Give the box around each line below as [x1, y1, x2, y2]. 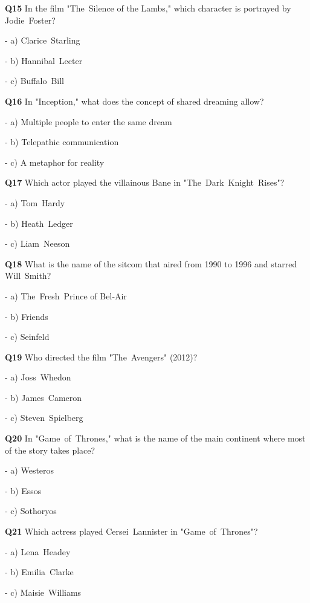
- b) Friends [5, 310, 48, 322]
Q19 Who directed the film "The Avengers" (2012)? [5, 350, 198, 363]
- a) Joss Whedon [5, 371, 71, 383]
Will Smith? [5, 269, 51, 282]
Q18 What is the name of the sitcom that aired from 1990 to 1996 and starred [5, 257, 297, 270]
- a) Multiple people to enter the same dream [5, 115, 172, 128]
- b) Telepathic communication [5, 135, 119, 148]
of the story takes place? [5, 443, 95, 456]
